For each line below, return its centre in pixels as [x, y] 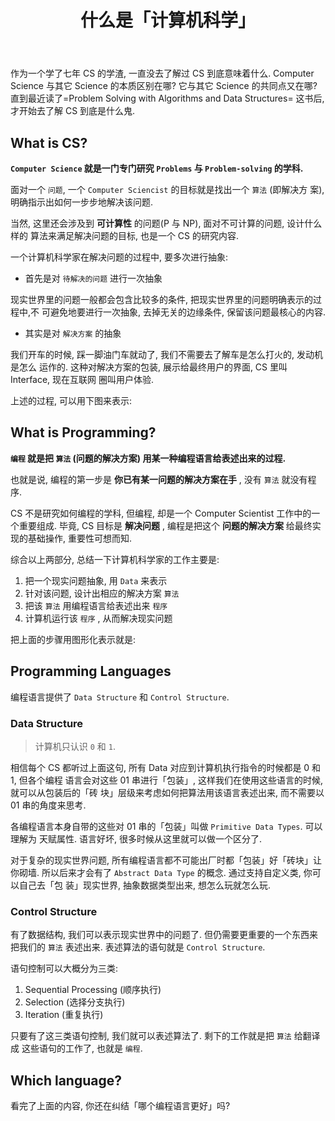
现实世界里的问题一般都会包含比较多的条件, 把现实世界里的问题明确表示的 [161, 299]
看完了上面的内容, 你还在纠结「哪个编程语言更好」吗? [120, 1106]
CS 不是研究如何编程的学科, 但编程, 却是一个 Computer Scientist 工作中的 [161, 513]
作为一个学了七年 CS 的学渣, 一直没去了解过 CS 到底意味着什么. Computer [162, 73]
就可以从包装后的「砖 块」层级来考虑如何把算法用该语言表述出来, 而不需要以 [167, 792]
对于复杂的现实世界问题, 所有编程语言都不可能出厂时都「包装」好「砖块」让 [166, 860]
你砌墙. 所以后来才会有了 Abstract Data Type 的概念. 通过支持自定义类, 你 [161, 872]
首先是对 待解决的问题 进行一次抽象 [93, 278]
